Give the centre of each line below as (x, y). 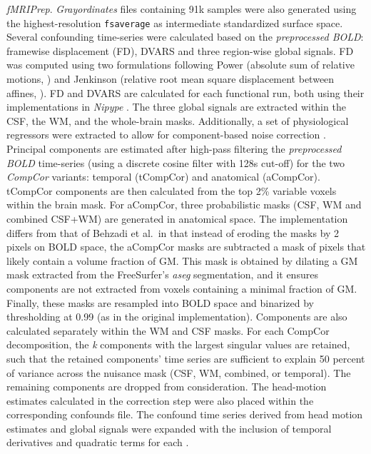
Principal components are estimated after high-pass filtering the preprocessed (174, 148)
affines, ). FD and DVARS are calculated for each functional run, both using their (185, 92)
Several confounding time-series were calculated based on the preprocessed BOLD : (185, 37)
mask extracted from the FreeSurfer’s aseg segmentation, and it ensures (162, 274)
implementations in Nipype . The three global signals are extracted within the (176, 107)
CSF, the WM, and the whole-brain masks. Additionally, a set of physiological (178, 120)
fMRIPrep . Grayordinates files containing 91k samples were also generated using (182, 9)
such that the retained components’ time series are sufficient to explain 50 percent (186, 358)
